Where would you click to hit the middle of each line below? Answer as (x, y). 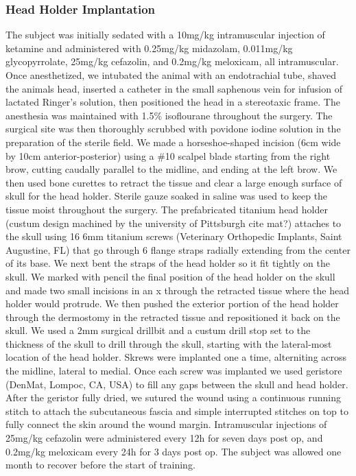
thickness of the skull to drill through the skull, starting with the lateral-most (169, 343)
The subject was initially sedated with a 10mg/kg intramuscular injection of (165, 35)
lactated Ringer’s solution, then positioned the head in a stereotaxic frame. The (173, 102)
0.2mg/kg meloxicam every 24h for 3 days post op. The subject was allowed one (174, 451)
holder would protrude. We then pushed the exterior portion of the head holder (172, 304)
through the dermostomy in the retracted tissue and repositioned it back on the (173, 317)
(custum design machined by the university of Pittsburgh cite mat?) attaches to (174, 223)
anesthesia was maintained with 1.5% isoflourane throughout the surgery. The (169, 115)
